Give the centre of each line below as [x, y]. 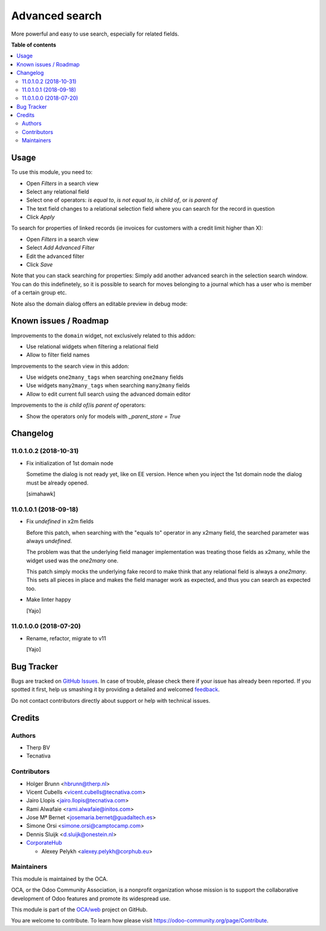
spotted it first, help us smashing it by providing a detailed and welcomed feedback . [116, 689]
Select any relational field [58, 192]
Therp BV [38, 747]
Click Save [40, 265]
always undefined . [49, 541]
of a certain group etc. [39, 292]
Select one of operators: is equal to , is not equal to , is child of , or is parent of [122, 200]
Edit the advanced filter [55, 256]
